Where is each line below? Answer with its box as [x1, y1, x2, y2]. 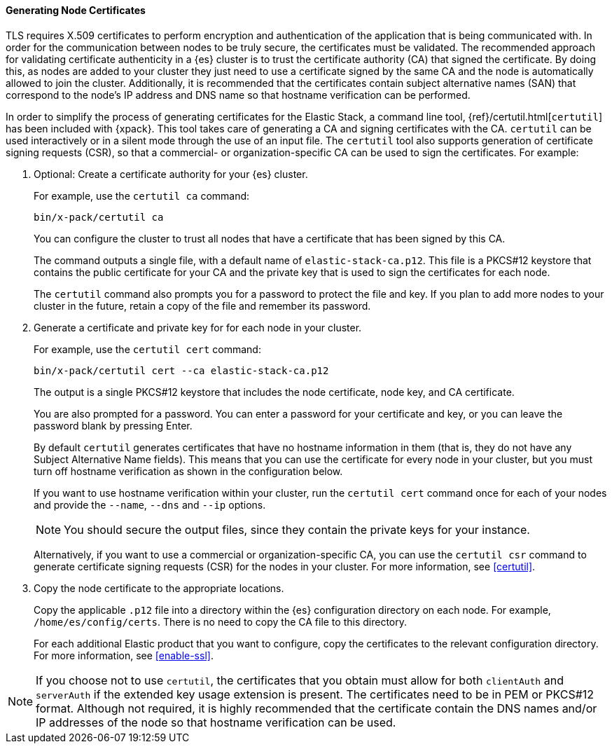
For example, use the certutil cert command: [34, 343, 261, 355]
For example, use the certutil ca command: [34, 189, 250, 202]
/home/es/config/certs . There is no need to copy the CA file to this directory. [34, 615, 407, 628]
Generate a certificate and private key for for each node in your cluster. [34, 321, 362, 334]
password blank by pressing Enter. [34, 419, 193, 432]
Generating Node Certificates [6, 4, 146, 16]
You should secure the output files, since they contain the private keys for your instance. [64, 522, 530, 537]
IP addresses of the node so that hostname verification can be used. [36, 715, 396, 729]
